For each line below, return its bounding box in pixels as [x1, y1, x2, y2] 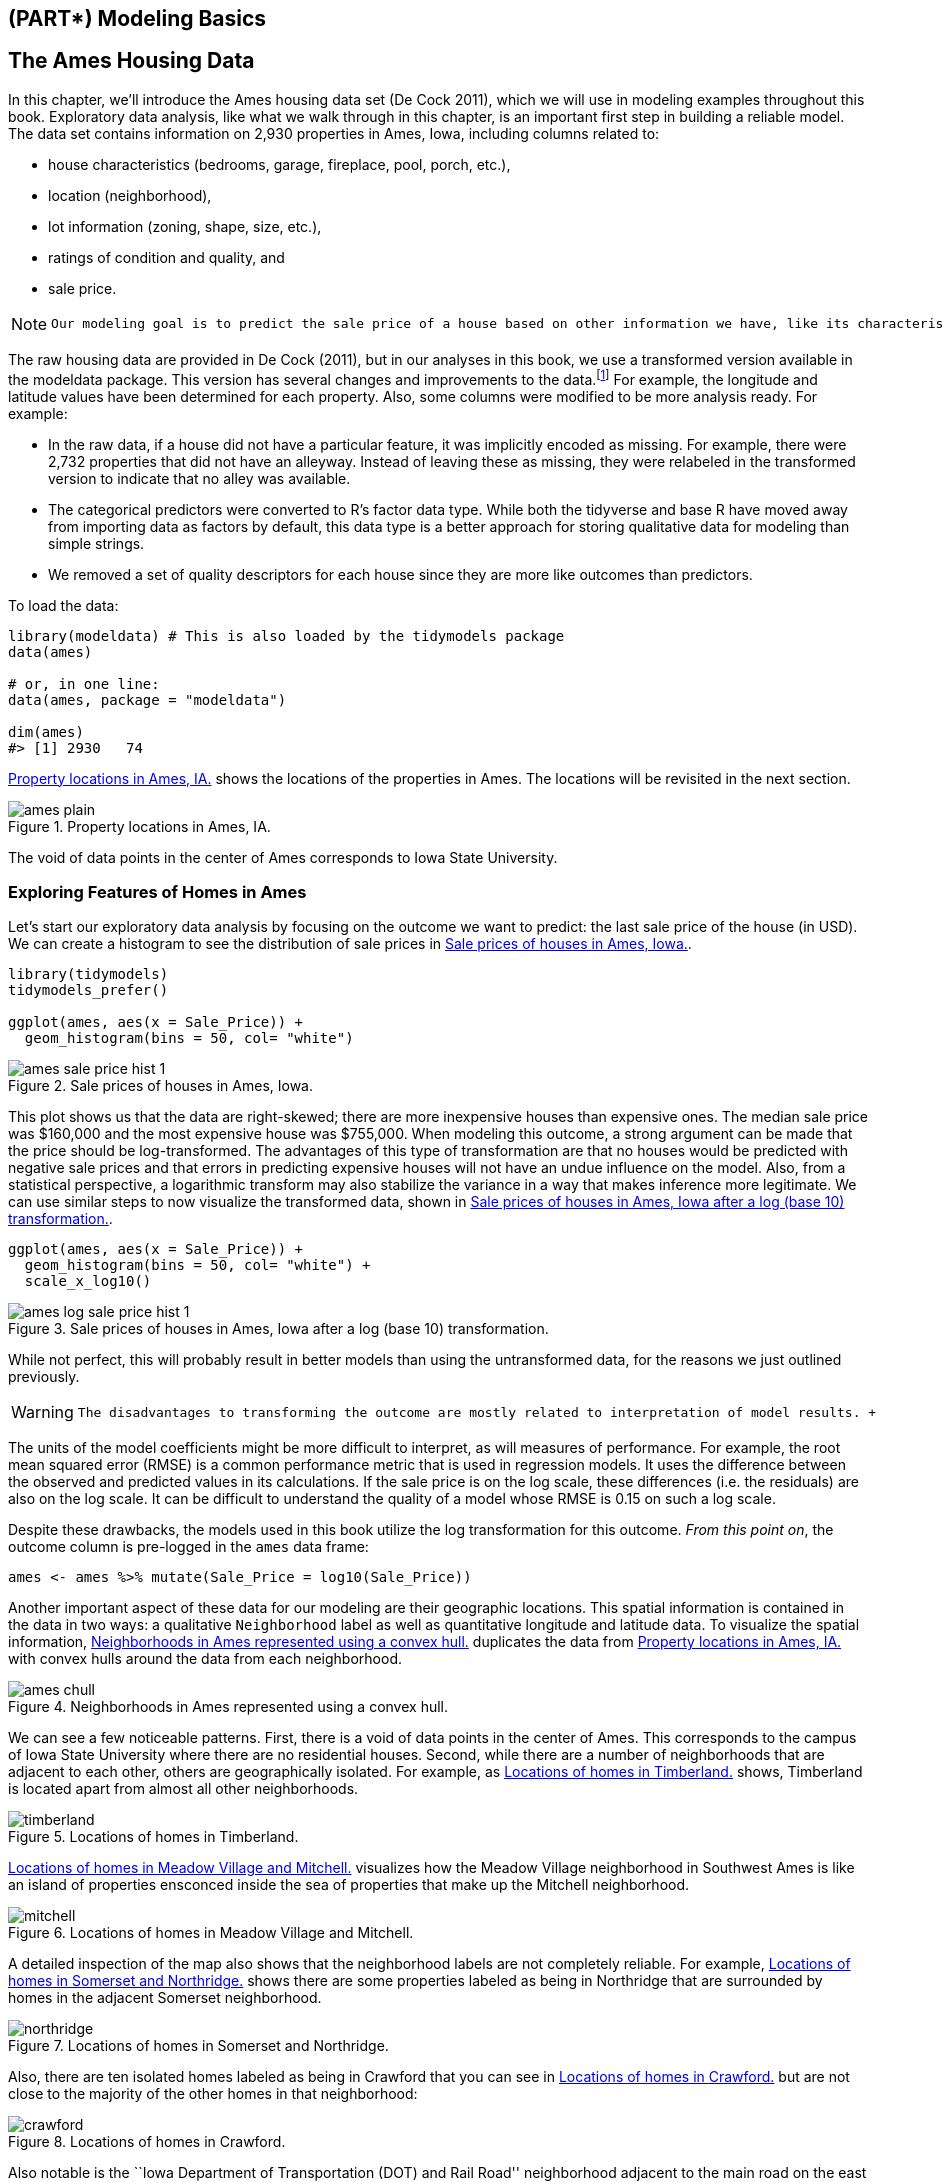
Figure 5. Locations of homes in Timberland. [8, 1828, 299, 1846]
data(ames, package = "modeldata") [8, 691, 287, 708]
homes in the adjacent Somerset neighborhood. [8, 1989, 322, 2007]
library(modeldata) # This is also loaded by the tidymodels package [8, 627, 565, 644]
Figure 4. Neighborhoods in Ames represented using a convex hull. [8, 1698, 449, 1716]
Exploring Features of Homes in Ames [8, 881, 307, 902]
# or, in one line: [8, 675, 160, 692]
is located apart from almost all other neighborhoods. [8, 1780, 359, 1798]
